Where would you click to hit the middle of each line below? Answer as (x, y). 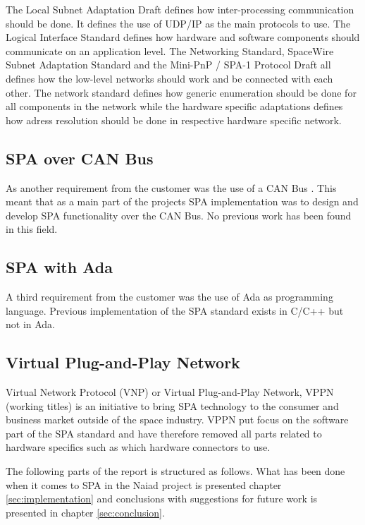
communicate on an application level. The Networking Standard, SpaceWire (170, 50)
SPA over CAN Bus (80, 158)
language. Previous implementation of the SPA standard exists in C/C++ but (175, 310)
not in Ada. (31, 324)
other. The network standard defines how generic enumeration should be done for (181, 92)
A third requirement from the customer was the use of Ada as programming (169, 297)
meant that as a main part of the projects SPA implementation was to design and (182, 201)
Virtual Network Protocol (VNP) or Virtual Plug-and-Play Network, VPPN (170, 392)
